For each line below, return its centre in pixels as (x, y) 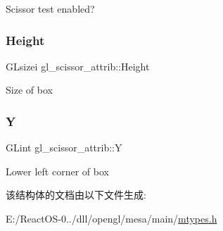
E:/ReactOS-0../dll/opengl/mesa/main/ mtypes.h (111, 218)
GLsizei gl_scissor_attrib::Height (78, 66)
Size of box (29, 90)
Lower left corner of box (57, 171)
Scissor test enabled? (50, 8)
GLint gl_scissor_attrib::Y (64, 148)
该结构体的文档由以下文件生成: (76, 195)
